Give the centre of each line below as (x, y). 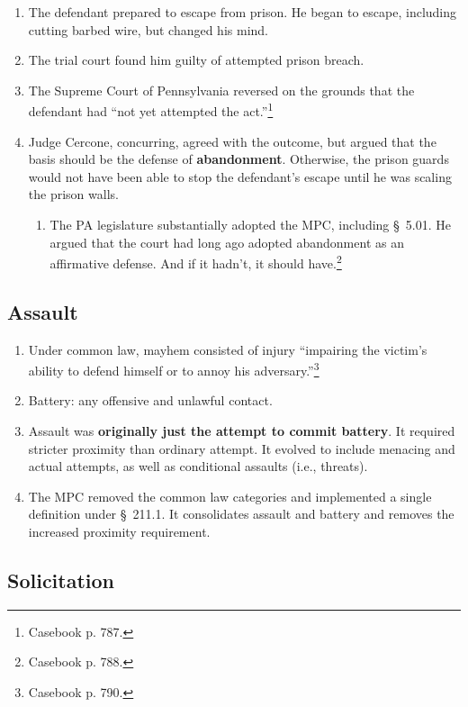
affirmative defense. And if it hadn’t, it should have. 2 (196, 262)
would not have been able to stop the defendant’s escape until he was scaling (240, 176)
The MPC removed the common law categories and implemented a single (230, 496)
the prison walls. (73, 194)
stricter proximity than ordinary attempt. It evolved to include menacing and (242, 448)
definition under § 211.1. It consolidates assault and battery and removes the (241, 514)
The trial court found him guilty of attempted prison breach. (196, 60)
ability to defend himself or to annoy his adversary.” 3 (174, 369)
